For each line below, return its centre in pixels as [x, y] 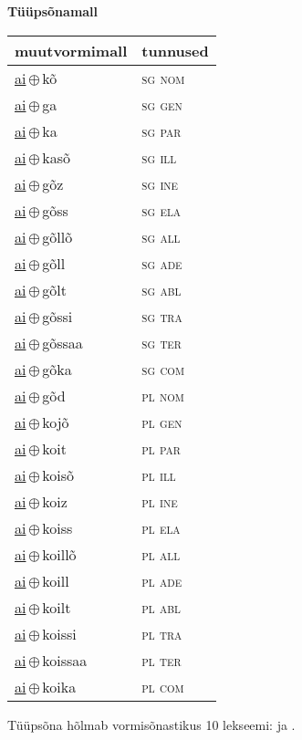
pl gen [162, 422]
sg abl [161, 289]
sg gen [162, 104]
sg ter [161, 342]
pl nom [163, 395]
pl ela [161, 527]
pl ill [159, 474]
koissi [59, 633]
